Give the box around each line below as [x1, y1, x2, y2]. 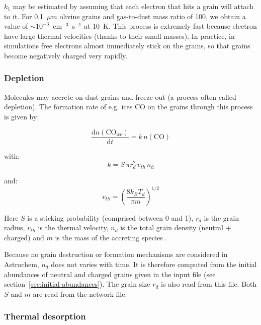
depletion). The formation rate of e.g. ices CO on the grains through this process [4, 101, 253, 112]
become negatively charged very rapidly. [4, 50, 128, 60]
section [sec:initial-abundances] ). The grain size [4, 279, 150, 289]
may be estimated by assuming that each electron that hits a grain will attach [13, 1, 253, 11]
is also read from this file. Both [161, 279, 257, 289]
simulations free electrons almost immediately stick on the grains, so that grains [4, 40, 250, 51]
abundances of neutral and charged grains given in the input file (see [4, 269, 216, 279]
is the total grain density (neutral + [120, 222, 231, 233]
